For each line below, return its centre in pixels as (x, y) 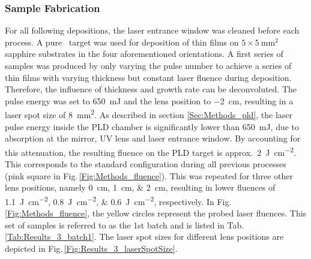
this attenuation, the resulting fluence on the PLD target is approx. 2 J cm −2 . (151, 151)
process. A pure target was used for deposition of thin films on (122, 42)
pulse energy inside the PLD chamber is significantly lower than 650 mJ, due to (152, 126)
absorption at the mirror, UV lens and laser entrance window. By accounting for (153, 138)
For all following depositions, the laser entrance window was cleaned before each (152, 30)
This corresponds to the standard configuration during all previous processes (146, 164)
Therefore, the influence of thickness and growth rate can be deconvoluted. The (151, 89)
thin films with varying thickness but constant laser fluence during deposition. (148, 77)
